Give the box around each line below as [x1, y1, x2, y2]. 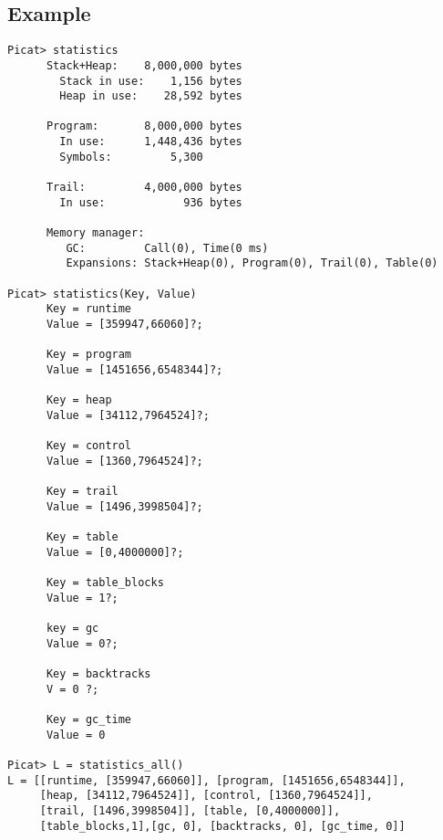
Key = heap [46, 394, 112, 407]
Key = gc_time [46, 713, 132, 727]
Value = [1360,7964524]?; [46, 454, 203, 467]
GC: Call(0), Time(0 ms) [66, 241, 269, 255]
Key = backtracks [46, 667, 151, 681]
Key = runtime [46, 302, 132, 316]
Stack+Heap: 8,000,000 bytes [46, 58, 242, 72]
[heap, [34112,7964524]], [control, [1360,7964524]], [39, 789, 373, 803]
